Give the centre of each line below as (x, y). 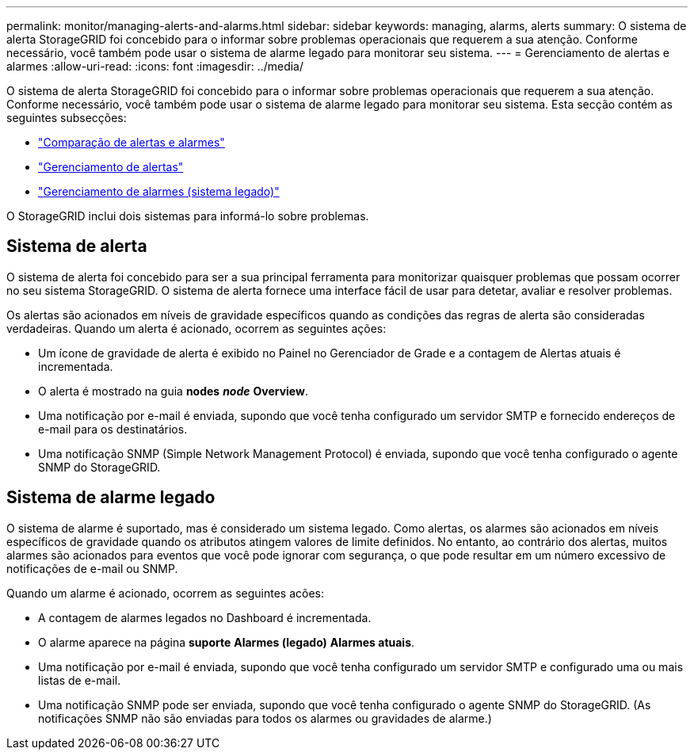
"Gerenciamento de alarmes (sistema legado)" (159, 191)
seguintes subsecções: (67, 118)
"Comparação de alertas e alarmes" (132, 142)
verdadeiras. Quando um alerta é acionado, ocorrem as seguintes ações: (196, 328)
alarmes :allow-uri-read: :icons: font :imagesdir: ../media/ (155, 66)
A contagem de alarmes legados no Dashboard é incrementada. (205, 617)
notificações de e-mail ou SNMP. (92, 568)
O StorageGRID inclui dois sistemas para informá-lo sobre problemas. (188, 216)
